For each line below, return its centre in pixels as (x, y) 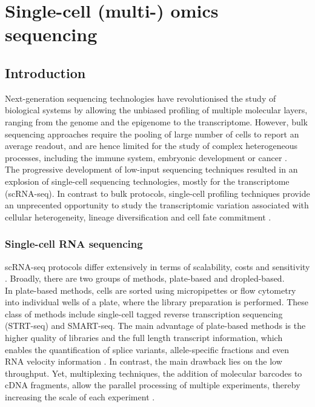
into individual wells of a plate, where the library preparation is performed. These (157, 302)
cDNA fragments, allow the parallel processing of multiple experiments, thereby (153, 385)
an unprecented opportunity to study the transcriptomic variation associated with (157, 205)
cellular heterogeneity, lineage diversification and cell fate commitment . (138, 217)
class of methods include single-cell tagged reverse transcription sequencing (144, 313)
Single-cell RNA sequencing (74, 244)
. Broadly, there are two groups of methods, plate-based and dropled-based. (145, 278)
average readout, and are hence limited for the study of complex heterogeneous (151, 146)
